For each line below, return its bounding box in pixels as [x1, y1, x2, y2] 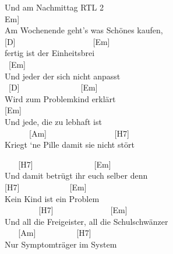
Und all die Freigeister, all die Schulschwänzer [5, 215, 168, 227]
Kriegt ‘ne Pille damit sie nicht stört [5, 138, 135, 151]
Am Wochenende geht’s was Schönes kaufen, [5, 24, 163, 36]
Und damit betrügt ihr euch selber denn [5, 169, 148, 182]
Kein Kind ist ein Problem [5, 192, 100, 204]
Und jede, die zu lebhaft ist [5, 115, 102, 127]
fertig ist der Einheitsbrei [5, 47, 95, 59]
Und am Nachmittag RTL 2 [5, 1, 104, 13]
